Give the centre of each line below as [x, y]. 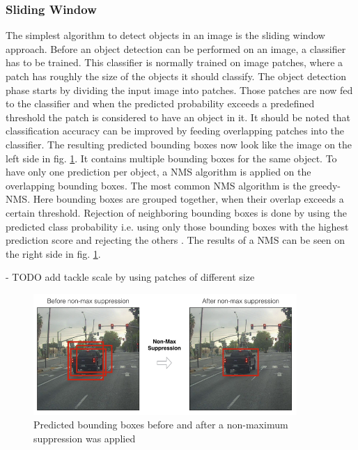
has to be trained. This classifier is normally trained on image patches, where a [174, 62]
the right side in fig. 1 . [53, 253]
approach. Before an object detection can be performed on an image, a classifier [176, 48]
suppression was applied [85, 438]
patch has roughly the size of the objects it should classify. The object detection [176, 76]
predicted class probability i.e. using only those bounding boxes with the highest [177, 226]
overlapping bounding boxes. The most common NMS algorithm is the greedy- [173, 185]
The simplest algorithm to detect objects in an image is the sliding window [165, 35]
